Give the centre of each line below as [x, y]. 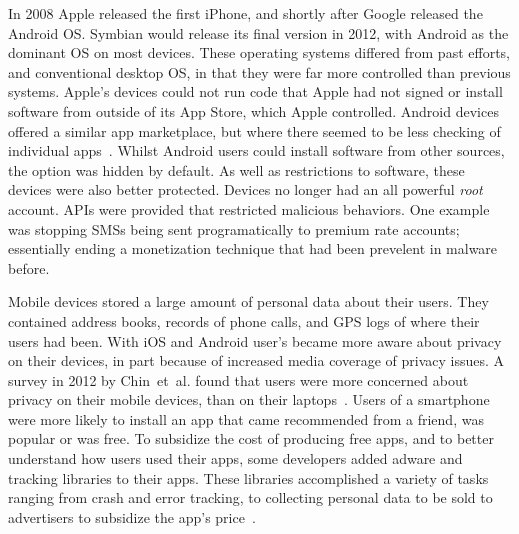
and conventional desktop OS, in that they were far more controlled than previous [259, 71]
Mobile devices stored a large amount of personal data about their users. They [248, 301]
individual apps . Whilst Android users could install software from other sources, [256, 150]
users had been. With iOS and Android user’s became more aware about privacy [255, 340]
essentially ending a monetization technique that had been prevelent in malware [253, 248]
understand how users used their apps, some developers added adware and [235, 458]
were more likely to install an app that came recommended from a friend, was [246, 418]
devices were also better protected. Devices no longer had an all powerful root [245, 189]
